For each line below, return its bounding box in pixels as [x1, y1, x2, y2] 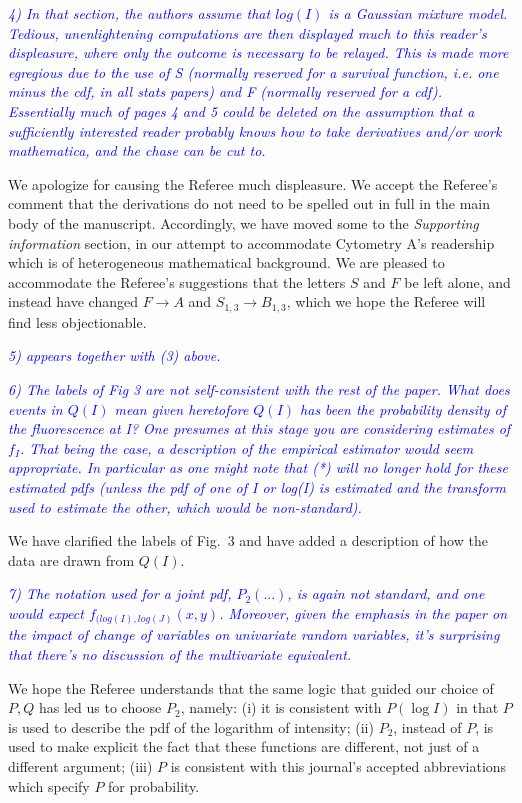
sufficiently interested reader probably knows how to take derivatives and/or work [8, 120, 502, 141]
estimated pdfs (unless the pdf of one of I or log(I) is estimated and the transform [8, 476, 507, 497]
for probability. [108, 775, 200, 796]
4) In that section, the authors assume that [8, 3, 271, 23]
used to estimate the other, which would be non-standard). [8, 496, 362, 517]
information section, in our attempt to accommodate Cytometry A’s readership [8, 232, 495, 253]
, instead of [393, 716, 462, 737]
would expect [8, 602, 84, 623]
